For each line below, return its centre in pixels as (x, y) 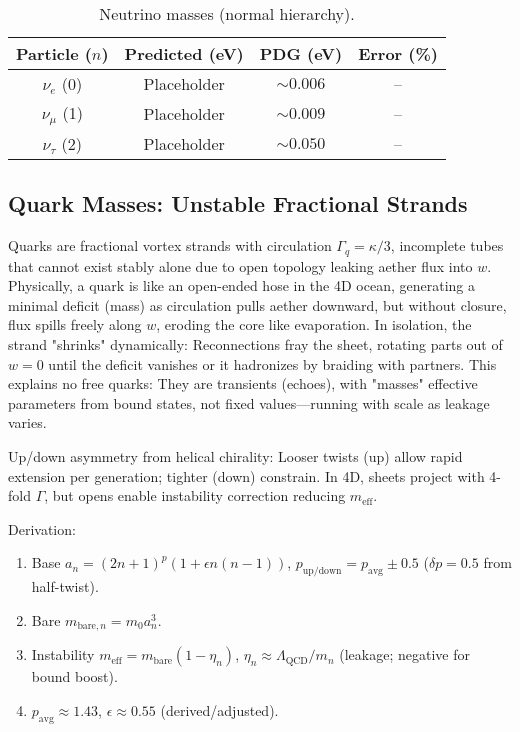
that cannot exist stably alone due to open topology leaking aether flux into (240, 265)
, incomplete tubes (447, 245)
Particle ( (54, 53)
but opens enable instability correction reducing (199, 495)
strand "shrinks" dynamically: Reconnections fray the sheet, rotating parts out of (255, 343)
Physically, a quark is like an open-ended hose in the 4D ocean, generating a (241, 285)
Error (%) (398, 53)
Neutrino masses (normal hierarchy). (227, 13)
